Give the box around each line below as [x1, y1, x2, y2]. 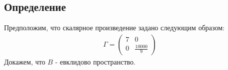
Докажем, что [4, 56, 45, 67]
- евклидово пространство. [55, 56, 135, 67]
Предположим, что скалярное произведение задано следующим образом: [4, 22, 224, 33]
